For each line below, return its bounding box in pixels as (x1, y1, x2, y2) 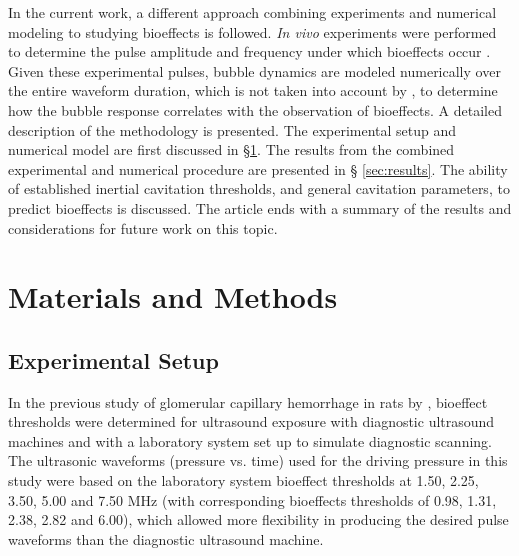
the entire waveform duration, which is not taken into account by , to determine (8, 80, 498, 101)
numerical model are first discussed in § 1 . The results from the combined (8, 139, 455, 160)
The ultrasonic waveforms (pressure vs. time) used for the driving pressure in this (8, 450, 508, 471)
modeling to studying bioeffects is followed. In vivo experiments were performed (8, 21, 497, 42)
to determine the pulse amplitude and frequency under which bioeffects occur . (8, 41, 491, 62)
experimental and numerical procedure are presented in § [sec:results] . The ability (8, 158, 508, 179)
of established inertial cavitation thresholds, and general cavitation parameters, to (8, 178, 510, 199)
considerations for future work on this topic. (8, 217, 278, 238)
